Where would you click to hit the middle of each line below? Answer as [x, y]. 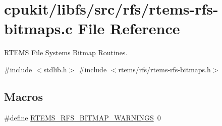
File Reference [129, 28]
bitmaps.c [38, 28]
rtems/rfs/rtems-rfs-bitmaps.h [164, 69]
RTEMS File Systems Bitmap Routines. [66, 52]
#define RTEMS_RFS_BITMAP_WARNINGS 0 [82, 117]
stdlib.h [55, 69]
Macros [23, 96]
